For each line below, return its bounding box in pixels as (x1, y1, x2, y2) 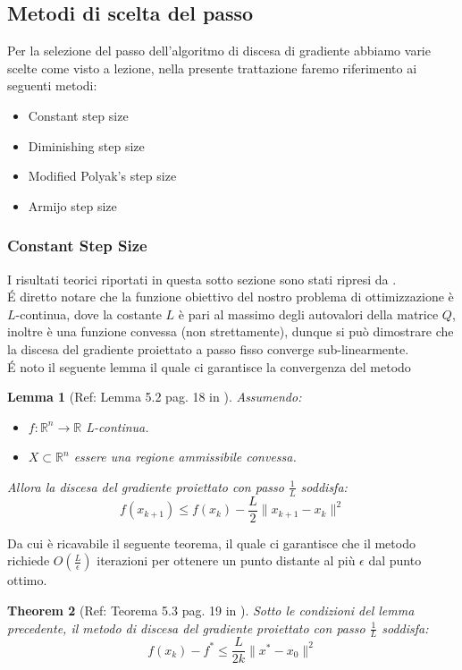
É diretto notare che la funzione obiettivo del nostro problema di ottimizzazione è (7, 287, 454, 306)
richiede (7, 551, 50, 570)
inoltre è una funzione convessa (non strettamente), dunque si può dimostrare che (7, 322, 454, 341)
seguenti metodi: (7, 76, 97, 95)
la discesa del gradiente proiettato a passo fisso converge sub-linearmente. (7, 339, 409, 358)
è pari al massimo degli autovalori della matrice (178, 304, 439, 323)
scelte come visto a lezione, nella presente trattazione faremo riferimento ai (7, 58, 417, 77)
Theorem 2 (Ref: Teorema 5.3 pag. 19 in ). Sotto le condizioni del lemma (7, 601, 415, 619)
